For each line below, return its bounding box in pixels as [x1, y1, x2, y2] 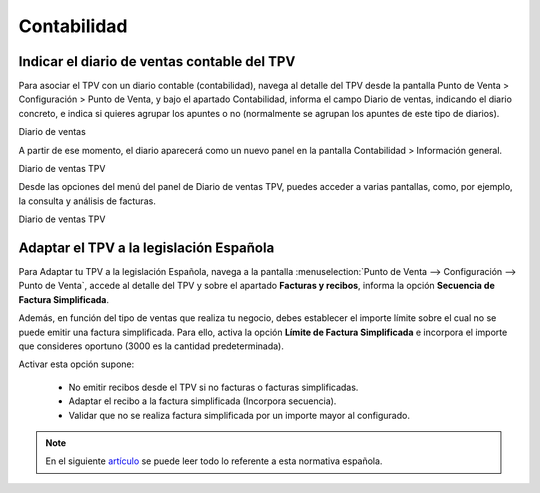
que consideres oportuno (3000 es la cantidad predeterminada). [18, 340, 284, 352]
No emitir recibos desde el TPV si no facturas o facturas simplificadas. [68, 381, 359, 393]
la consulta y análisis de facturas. [18, 195, 157, 207]
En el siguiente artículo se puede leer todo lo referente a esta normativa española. [45, 455, 383, 467]
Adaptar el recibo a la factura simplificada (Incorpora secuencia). [68, 395, 337, 407]
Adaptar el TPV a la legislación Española [18, 240, 275, 256]
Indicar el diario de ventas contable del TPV [18, 53, 296, 70]
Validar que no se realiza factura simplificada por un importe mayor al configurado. [68, 409, 410, 421]
